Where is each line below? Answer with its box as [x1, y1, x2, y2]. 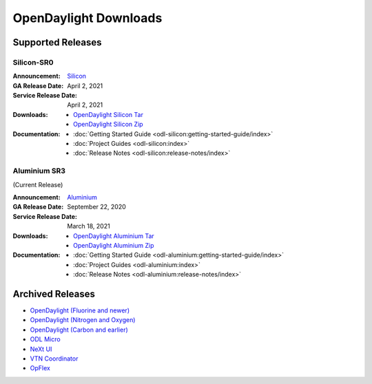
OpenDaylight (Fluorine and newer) [30, 306, 130, 314]
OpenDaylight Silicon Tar [73, 110, 144, 118]
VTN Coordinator [30, 354, 79, 363]
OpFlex [30, 364, 51, 372]
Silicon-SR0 [12, 57, 54, 67]
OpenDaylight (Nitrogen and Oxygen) [30, 316, 136, 324]
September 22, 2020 [67, 203, 127, 211]
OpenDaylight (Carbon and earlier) [30, 326, 129, 334]
